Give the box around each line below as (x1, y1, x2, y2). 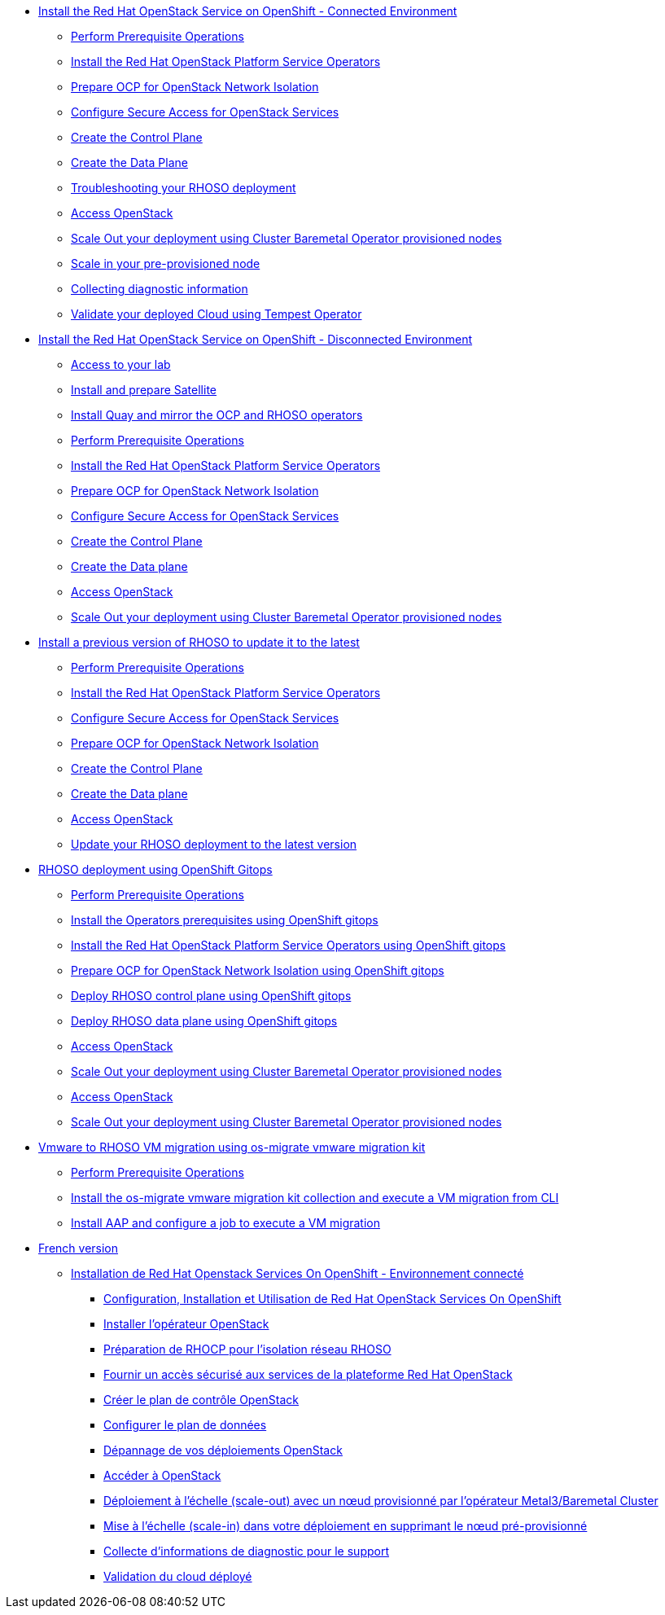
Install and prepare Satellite (71, 383, 217, 397)
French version (38, 1241, 119, 1255)
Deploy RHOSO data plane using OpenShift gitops (71, 1014, 338, 1028)
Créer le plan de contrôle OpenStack (103, 1393, 300, 1407)
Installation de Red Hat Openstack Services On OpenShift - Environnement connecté (71, 1266, 524, 1280)
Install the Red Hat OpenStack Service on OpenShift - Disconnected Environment (38, 332, 473, 346)
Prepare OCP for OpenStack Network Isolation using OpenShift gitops (71, 963, 444, 977)
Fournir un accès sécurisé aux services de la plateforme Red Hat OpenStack (103, 1367, 513, 1381)
